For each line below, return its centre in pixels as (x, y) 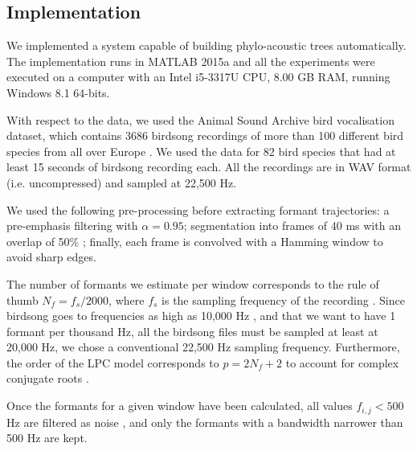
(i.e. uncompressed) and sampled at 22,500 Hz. (122, 182)
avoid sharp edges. (51, 257)
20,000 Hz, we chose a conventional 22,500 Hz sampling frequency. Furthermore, (203, 347)
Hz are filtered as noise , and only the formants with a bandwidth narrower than (205, 422)
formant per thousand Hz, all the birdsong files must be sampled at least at (192, 331)
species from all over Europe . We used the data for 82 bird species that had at (201, 151)
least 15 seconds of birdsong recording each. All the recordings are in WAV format (209, 167)
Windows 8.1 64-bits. (58, 92)
